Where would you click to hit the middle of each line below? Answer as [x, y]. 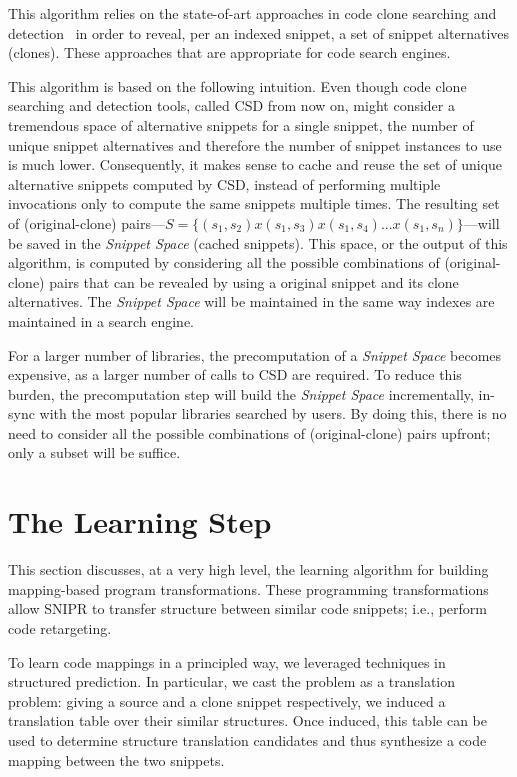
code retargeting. [60, 627]
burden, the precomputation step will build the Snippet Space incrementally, [241, 393]
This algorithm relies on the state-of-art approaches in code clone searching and [252, 13]
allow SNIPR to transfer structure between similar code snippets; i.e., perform [247, 608]
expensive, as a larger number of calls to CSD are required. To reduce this [235, 374]
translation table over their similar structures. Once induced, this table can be [247, 720]
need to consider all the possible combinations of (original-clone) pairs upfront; [249, 432]
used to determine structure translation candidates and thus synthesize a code [247, 739]
